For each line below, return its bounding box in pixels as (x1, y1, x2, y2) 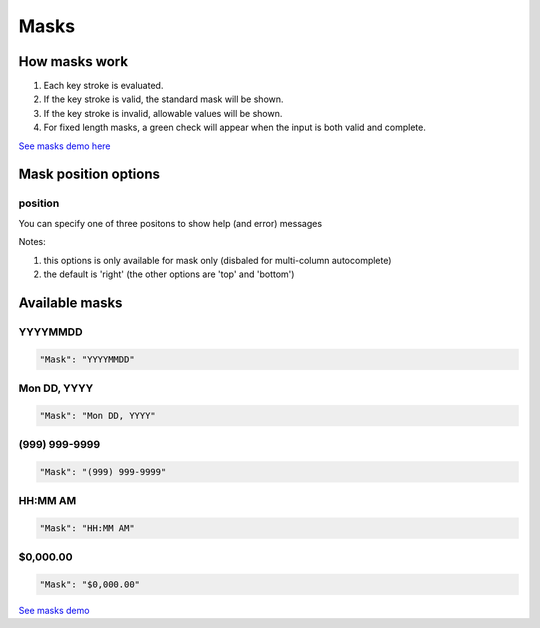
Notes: (18, 236, 46, 248)
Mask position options (18, 166, 160, 183)
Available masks (18, 294, 123, 311)
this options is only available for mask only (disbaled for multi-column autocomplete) (43, 254, 392, 266)
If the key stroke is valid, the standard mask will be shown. (43, 93, 284, 105)
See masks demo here (18, 140, 111, 152)
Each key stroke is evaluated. (43, 80, 164, 92)
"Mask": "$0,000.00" (39, 579, 140, 590)
